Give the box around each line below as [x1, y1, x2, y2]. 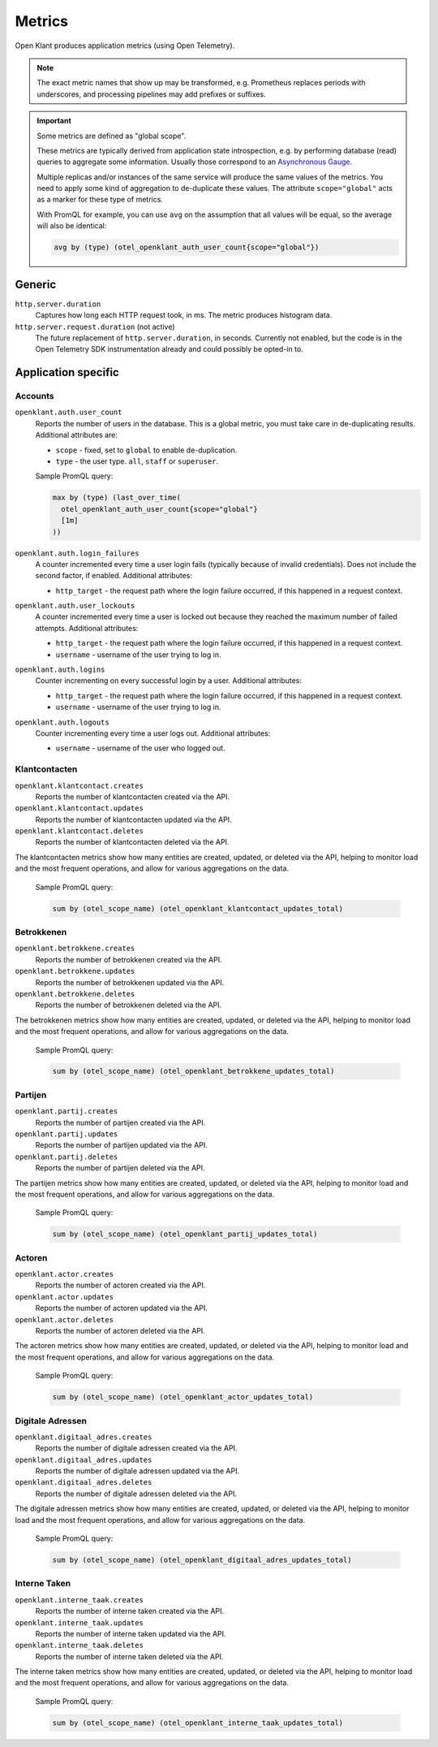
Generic [15, 277, 57, 292]
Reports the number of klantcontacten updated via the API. [35, 815, 232, 824]
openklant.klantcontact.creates [15, 781, 144, 790]
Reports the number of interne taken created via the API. [35, 1606, 225, 1616]
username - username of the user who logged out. [55, 743, 226, 753]
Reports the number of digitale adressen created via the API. [35, 1443, 238, 1453]
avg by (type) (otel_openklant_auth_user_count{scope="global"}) [54, 243, 320, 252]
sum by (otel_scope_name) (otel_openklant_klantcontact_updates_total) [52, 904, 344, 913]
